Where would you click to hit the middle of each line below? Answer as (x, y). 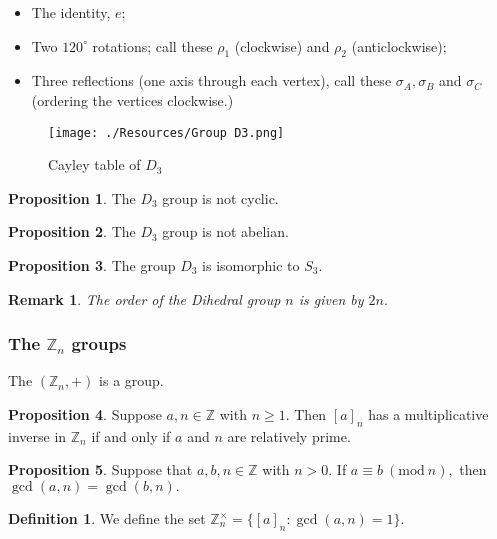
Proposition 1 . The (72, 197)
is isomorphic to (251, 265)
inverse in (37, 435)
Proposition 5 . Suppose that (100, 469)
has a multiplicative (428, 414)
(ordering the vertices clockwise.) (132, 99)
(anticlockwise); (399, 45)
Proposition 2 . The (72, 231)
